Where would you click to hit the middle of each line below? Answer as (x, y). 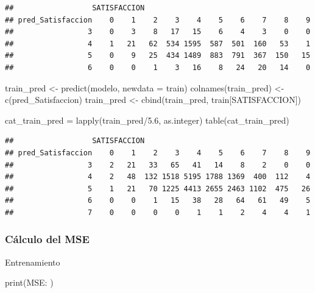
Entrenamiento (33, 262)
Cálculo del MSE (47, 239)
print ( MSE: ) (29, 282)
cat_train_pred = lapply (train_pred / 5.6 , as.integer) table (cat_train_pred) (147, 120)
